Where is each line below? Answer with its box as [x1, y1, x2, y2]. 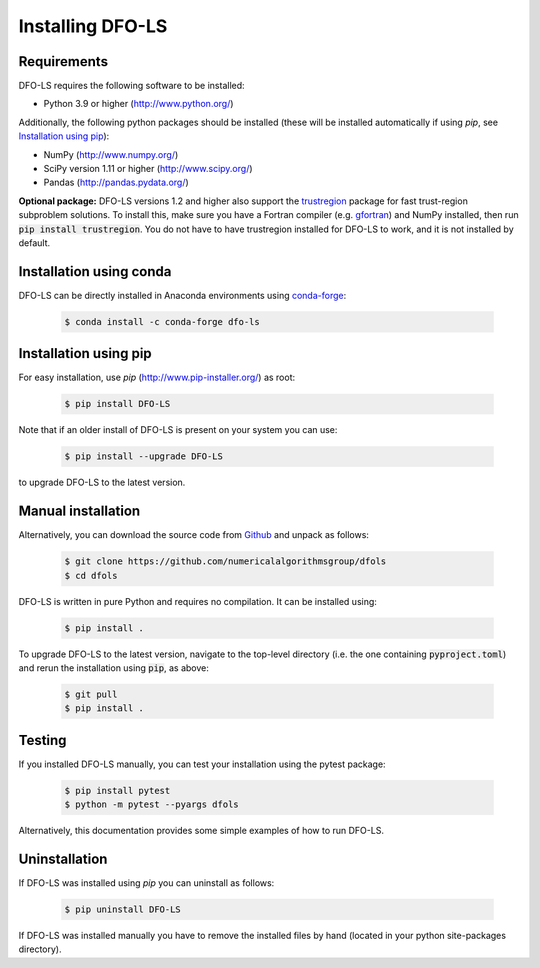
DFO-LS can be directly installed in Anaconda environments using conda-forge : [18, 289, 347, 301]
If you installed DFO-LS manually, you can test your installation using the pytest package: [18, 758, 386, 770]
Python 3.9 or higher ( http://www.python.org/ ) [43, 98, 234, 110]
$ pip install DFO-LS [64, 398, 171, 410]
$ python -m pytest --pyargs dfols [64, 799, 239, 810]
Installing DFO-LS [18, 15, 168, 37]
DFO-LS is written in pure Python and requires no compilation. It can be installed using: [18, 595, 377, 607]
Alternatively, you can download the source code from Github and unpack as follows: [18, 529, 370, 541]
